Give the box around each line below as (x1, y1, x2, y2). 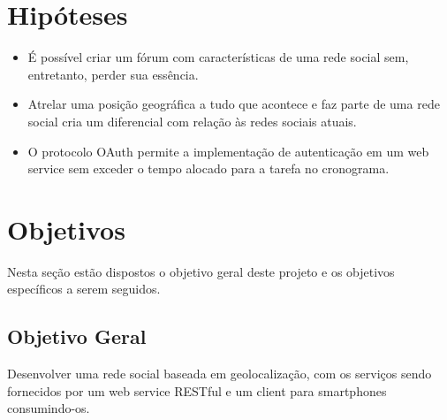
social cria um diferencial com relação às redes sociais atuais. (27, 111, 357, 130)
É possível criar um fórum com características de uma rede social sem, (27, 48, 409, 66)
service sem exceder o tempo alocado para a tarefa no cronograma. (27, 159, 390, 178)
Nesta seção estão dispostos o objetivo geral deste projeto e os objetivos (7, 262, 395, 280)
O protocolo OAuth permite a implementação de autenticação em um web (27, 141, 429, 160)
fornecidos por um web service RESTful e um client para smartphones (7, 381, 387, 400)
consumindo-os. (7, 399, 90, 417)
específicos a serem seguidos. (7, 279, 161, 298)
